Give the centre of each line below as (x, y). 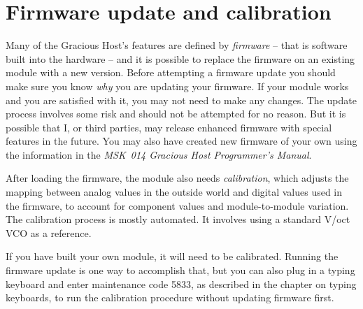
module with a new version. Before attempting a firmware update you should (171, 72)
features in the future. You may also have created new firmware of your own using (181, 141)
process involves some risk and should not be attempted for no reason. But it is (176, 114)
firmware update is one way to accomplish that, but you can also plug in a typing (180, 270)
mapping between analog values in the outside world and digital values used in (174, 192)
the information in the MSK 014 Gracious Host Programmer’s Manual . (159, 154)
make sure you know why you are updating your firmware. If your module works (177, 86)
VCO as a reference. (49, 232)
